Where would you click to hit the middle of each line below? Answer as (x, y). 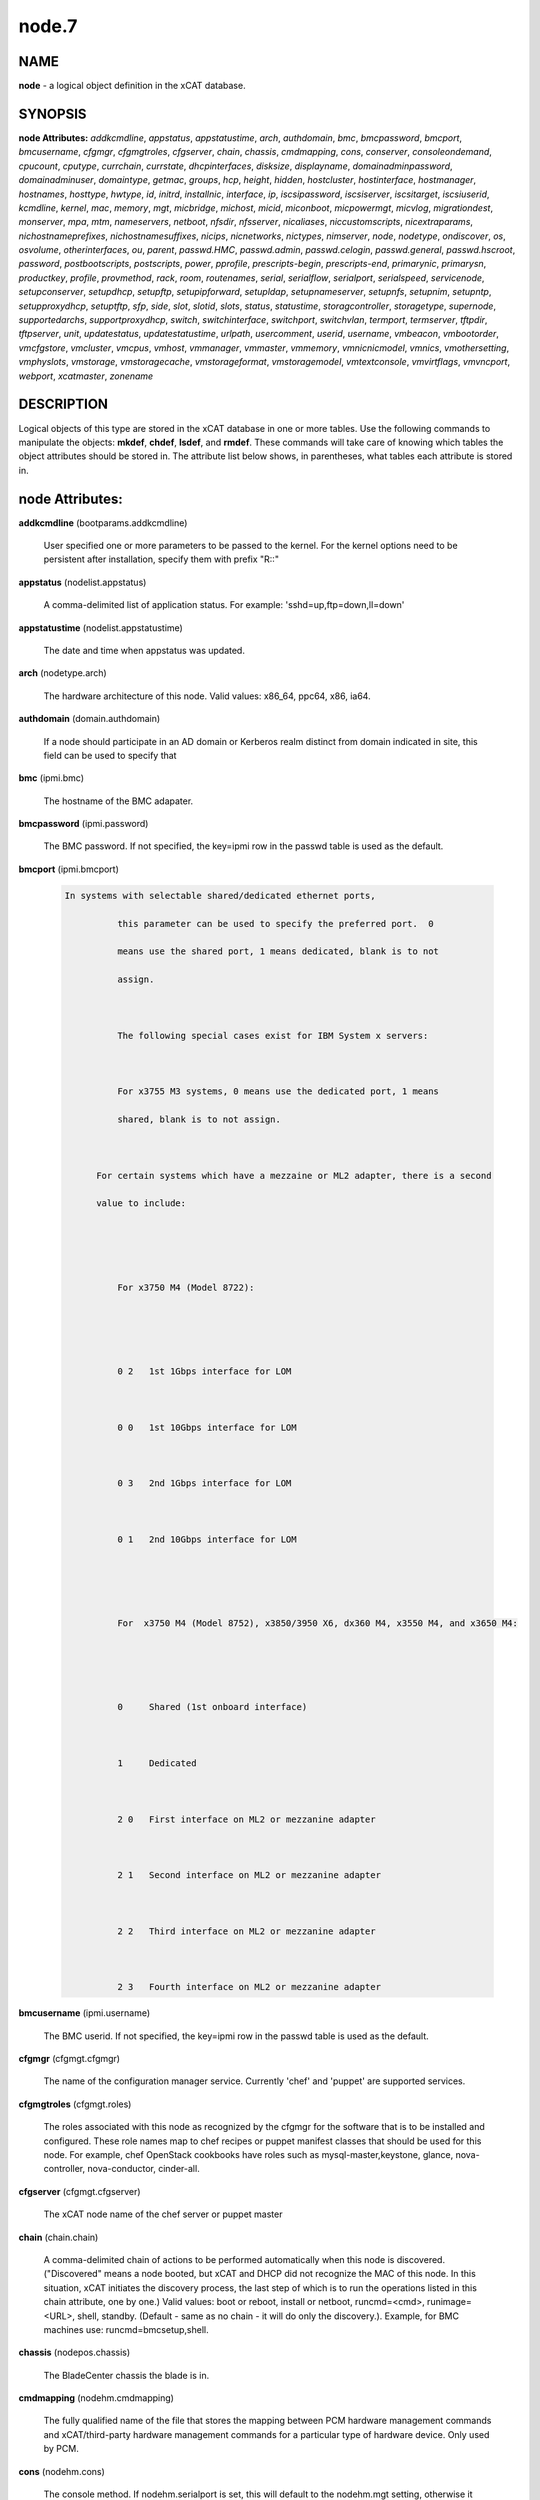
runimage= (449, 2302)
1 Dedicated (156, 1763)
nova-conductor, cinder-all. (143, 2169)
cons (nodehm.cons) (61, 2471)
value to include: (141, 1203)
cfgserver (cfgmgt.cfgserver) (79, 2191)
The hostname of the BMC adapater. (118, 801)
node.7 (48, 26)
